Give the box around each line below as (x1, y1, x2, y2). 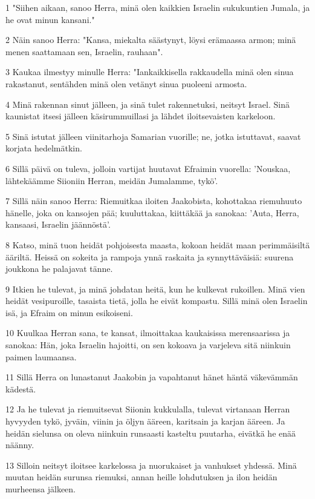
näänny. (5, 438, 34, 451)
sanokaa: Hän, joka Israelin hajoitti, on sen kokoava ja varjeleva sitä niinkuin (5, 339, 291, 351)
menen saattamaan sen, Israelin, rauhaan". (5, 45, 163, 58)
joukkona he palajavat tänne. (5, 262, 113, 275)
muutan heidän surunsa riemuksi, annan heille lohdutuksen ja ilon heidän (5, 471, 278, 483)
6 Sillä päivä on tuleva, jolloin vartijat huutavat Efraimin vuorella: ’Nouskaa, (5, 162, 291, 174)
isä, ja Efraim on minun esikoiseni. (5, 306, 133, 319)
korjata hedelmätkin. (5, 142, 82, 154)
